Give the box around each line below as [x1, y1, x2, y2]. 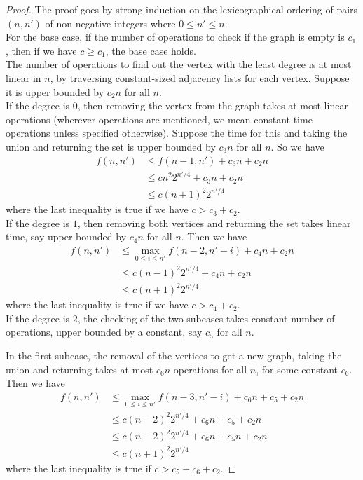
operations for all [173, 362, 247, 376]
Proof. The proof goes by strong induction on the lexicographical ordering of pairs [6, 2, 358, 16]
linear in [6, 70, 41, 85]
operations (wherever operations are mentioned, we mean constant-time [6, 111, 313, 126]
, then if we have [6, 43, 77, 57]
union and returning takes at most [6, 362, 153, 376]
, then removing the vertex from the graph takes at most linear [77, 98, 348, 113]
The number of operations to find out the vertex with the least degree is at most [6, 57, 352, 71]
